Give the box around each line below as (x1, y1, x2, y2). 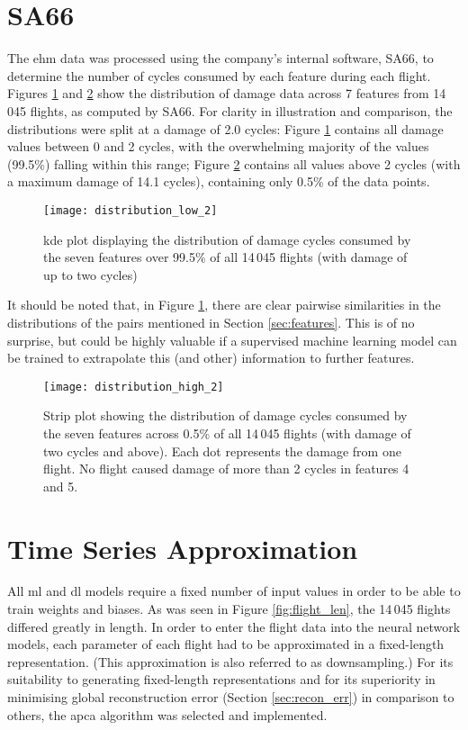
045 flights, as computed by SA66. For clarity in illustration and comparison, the (7, 101, 453, 120)
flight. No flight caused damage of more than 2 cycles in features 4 (43, 459, 409, 478)
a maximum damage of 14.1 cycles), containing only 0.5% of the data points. (7, 172, 430, 191)
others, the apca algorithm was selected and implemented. (7, 705, 328, 724)
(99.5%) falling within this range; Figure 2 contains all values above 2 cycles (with (7, 154, 461, 173)
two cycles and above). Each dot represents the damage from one (43, 441, 401, 460)
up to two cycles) (43, 265, 138, 284)
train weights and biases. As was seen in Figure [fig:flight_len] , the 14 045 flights (7, 599, 451, 618)
